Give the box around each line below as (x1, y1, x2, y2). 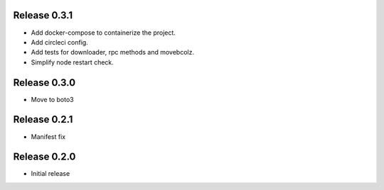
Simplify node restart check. (31, 57, 114, 67)
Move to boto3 (31, 95, 74, 104)
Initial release (31, 169, 70, 178)
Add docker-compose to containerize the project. (31, 28, 176, 37)
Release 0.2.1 (13, 113, 73, 125)
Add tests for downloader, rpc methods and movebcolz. (31, 48, 195, 57)
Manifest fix (31, 132, 66, 141)
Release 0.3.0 (13, 77, 76, 89)
